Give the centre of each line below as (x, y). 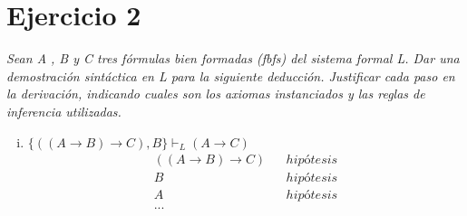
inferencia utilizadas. (64, 111)
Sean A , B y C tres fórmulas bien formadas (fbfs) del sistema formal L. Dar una (233, 58)
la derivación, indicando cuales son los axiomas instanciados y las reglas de (216, 94)
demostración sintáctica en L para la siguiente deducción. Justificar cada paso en (231, 75)
